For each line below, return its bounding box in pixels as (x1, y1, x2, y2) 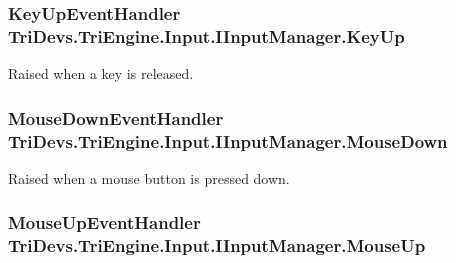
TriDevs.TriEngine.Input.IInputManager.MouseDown (8, 128, 448, 153)
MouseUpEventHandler (8, 210, 201, 235)
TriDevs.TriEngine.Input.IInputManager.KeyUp (8, 23, 405, 48)
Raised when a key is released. (8, 63, 194, 84)
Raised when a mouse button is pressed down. (8, 167, 290, 188)
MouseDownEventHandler (8, 105, 224, 130)
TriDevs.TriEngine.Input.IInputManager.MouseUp (8, 233, 426, 258)
